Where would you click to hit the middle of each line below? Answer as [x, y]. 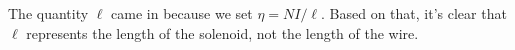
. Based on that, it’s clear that [414, 13]
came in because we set [182, 13]
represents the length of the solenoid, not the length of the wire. [222, 32]
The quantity [48, 13]
